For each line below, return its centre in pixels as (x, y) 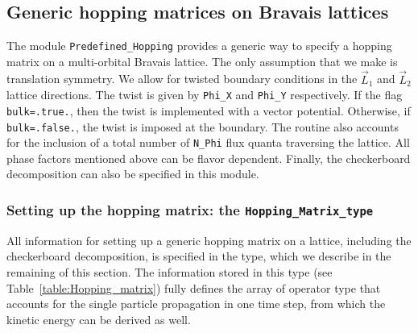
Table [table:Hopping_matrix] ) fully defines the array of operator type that (194, 287)
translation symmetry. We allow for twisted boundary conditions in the (182, 79)
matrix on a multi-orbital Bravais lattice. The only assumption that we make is (202, 61)
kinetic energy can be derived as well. (99, 319)
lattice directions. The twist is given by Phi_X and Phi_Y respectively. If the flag (205, 95)
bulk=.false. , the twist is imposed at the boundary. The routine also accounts (203, 126)
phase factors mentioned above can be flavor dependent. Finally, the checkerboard (209, 158)
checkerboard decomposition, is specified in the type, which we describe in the (199, 256)
